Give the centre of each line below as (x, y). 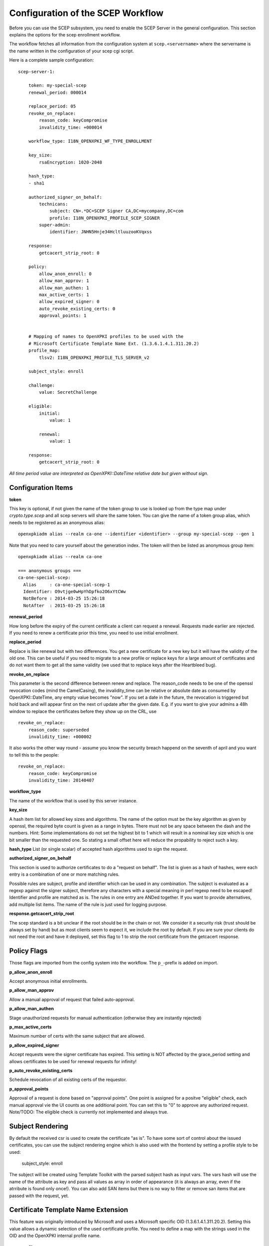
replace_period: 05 (52, 106)
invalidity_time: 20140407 (61, 780)
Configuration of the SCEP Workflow (86, 13)
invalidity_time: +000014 (70, 127)
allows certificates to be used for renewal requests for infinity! (73, 1061)
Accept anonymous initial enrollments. (49, 981)
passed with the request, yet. (39, 1196)
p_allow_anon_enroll (31, 972)
